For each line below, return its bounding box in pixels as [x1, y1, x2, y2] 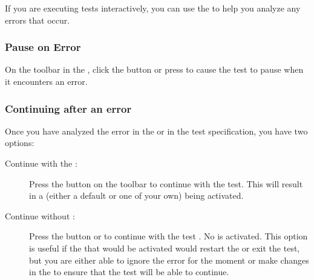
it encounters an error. [5, 75, 88, 87]
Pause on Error [5, 39, 81, 55]
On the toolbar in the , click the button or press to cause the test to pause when [5, 63, 304, 76]
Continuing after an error [5, 101, 132, 116]
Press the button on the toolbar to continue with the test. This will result [29, 177, 303, 190]
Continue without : [5, 209, 75, 222]
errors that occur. [5, 13, 70, 26]
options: [5, 136, 34, 149]
